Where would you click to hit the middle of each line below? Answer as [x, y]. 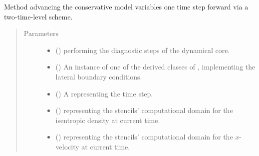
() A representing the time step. [104, 93]
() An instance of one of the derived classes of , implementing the [155, 67]
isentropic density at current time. [108, 120]
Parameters [41, 33]
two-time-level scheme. [38, 16]
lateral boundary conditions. [99, 76]
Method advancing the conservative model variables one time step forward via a [126, 6]
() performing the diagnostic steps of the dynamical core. [143, 50]
